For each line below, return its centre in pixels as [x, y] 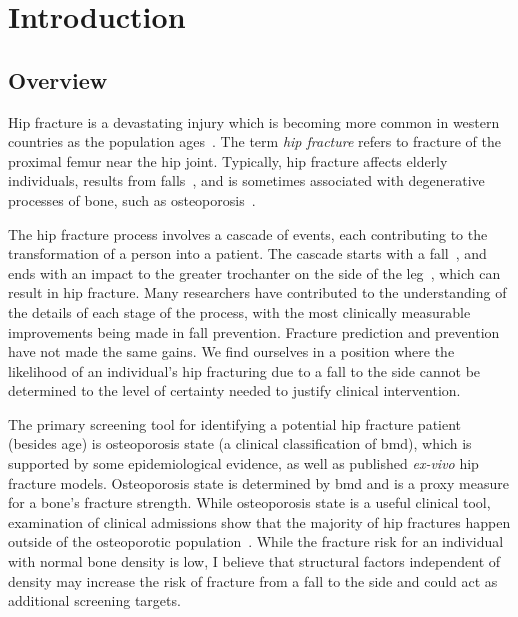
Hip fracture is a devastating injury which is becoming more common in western [254, 121]
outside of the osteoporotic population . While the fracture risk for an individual [256, 541]
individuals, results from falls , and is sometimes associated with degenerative [246, 180]
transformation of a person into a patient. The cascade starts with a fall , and [247, 253]
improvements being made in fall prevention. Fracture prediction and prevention [254, 331]
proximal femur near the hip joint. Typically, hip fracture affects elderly [228, 160]
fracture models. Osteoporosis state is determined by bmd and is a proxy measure [258, 482]
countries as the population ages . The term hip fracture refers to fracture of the [255, 141]
